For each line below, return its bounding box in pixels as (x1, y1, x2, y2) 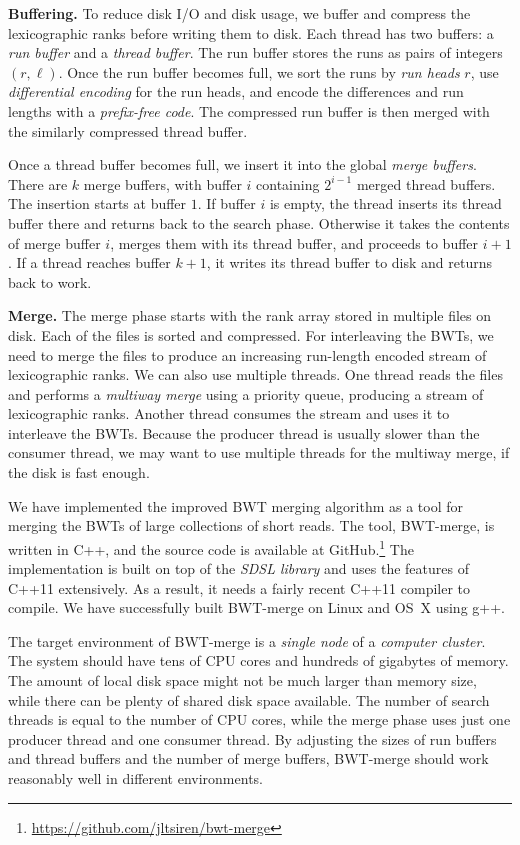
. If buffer (197, 193, 256, 214)
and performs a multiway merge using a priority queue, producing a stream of (8, 383, 484, 404)
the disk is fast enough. (8, 462, 150, 483)
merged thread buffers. (356, 173, 496, 194)
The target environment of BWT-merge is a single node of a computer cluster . (8, 630, 486, 651)
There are (8, 173, 68, 194)
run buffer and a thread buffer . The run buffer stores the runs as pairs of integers (8, 42, 503, 63)
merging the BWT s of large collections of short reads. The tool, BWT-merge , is (8, 515, 495, 536)
